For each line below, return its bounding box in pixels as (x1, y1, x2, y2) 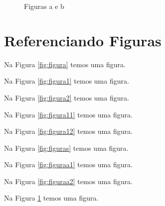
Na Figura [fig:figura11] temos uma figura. (4, 109, 133, 119)
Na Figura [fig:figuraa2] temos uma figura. (4, 176, 133, 186)
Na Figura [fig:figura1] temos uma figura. (4, 76, 129, 86)
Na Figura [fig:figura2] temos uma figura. (4, 92, 129, 103)
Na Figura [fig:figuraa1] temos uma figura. (4, 159, 133, 170)
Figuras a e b (24, 1, 64, 11)
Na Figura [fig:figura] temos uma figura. (4, 59, 126, 69)
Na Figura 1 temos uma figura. (4, 193, 99, 203)
